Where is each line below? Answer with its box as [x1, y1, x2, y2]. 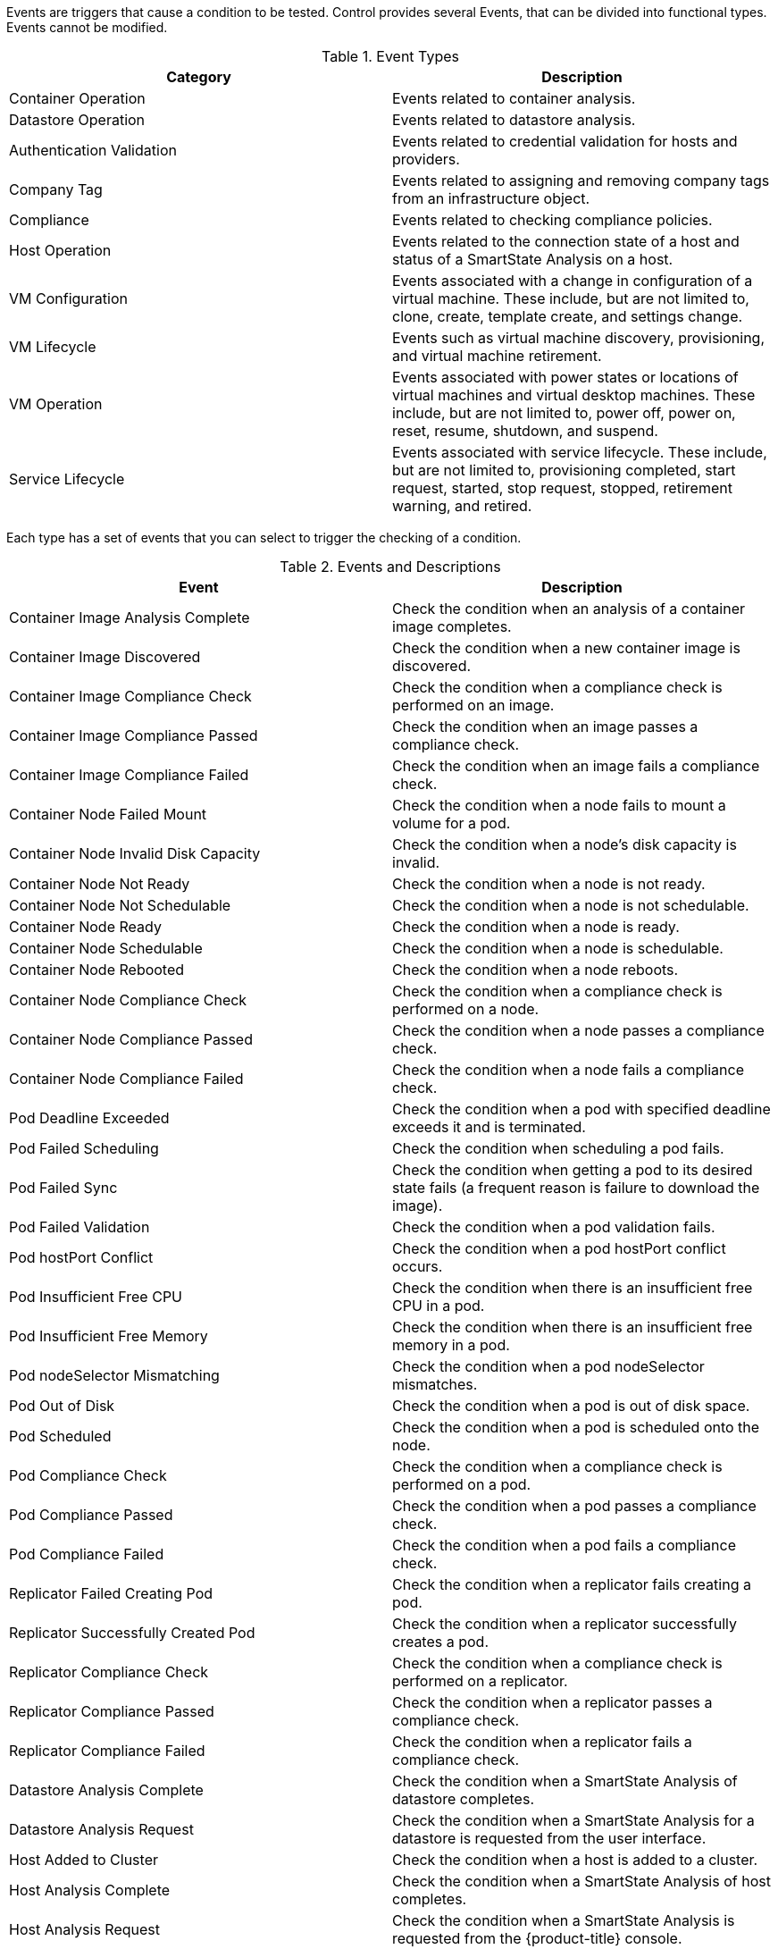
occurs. [392, 1257, 443, 1275]
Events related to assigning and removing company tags [392, 172, 770, 189]
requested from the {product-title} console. [392, 1929, 682, 1947]
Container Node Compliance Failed [9, 1070, 244, 1088]
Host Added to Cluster [9, 1851, 158, 1869]
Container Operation [9, 89, 146, 107]
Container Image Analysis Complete [9, 609, 250, 626]
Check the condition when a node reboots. [392, 961, 679, 979]
